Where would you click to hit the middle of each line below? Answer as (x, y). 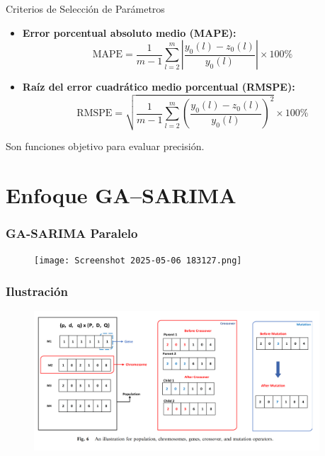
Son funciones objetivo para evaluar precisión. (105, 146)
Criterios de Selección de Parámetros (85, 8)
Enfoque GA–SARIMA (121, 194)
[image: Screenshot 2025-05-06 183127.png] (138, 261)
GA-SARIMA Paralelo (72, 233)
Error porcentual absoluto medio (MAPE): (129, 32)
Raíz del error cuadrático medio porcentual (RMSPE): (159, 87)
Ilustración (37, 291)
